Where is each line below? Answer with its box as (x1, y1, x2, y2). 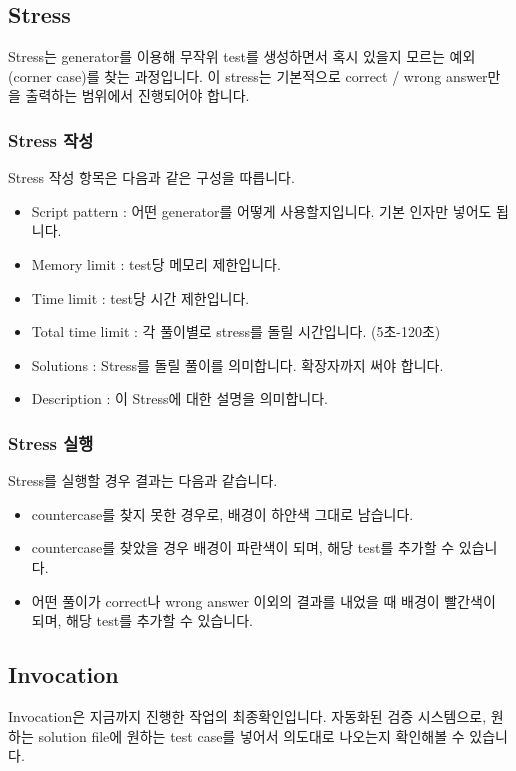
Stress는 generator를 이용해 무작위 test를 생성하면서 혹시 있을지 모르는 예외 (8, 46, 476, 67)
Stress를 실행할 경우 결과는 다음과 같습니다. (8, 470, 278, 491)
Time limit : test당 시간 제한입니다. (31, 287, 250, 308)
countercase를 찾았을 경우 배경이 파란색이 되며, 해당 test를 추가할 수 (31, 537, 455, 558)
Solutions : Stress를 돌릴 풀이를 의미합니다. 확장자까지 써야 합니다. (31, 354, 444, 375)
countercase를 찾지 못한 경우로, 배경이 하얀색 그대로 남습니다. (31, 503, 414, 524)
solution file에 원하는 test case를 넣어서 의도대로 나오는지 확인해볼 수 (38, 725, 465, 746)
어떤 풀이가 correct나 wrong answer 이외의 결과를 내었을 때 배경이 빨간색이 (31, 590, 496, 611)
